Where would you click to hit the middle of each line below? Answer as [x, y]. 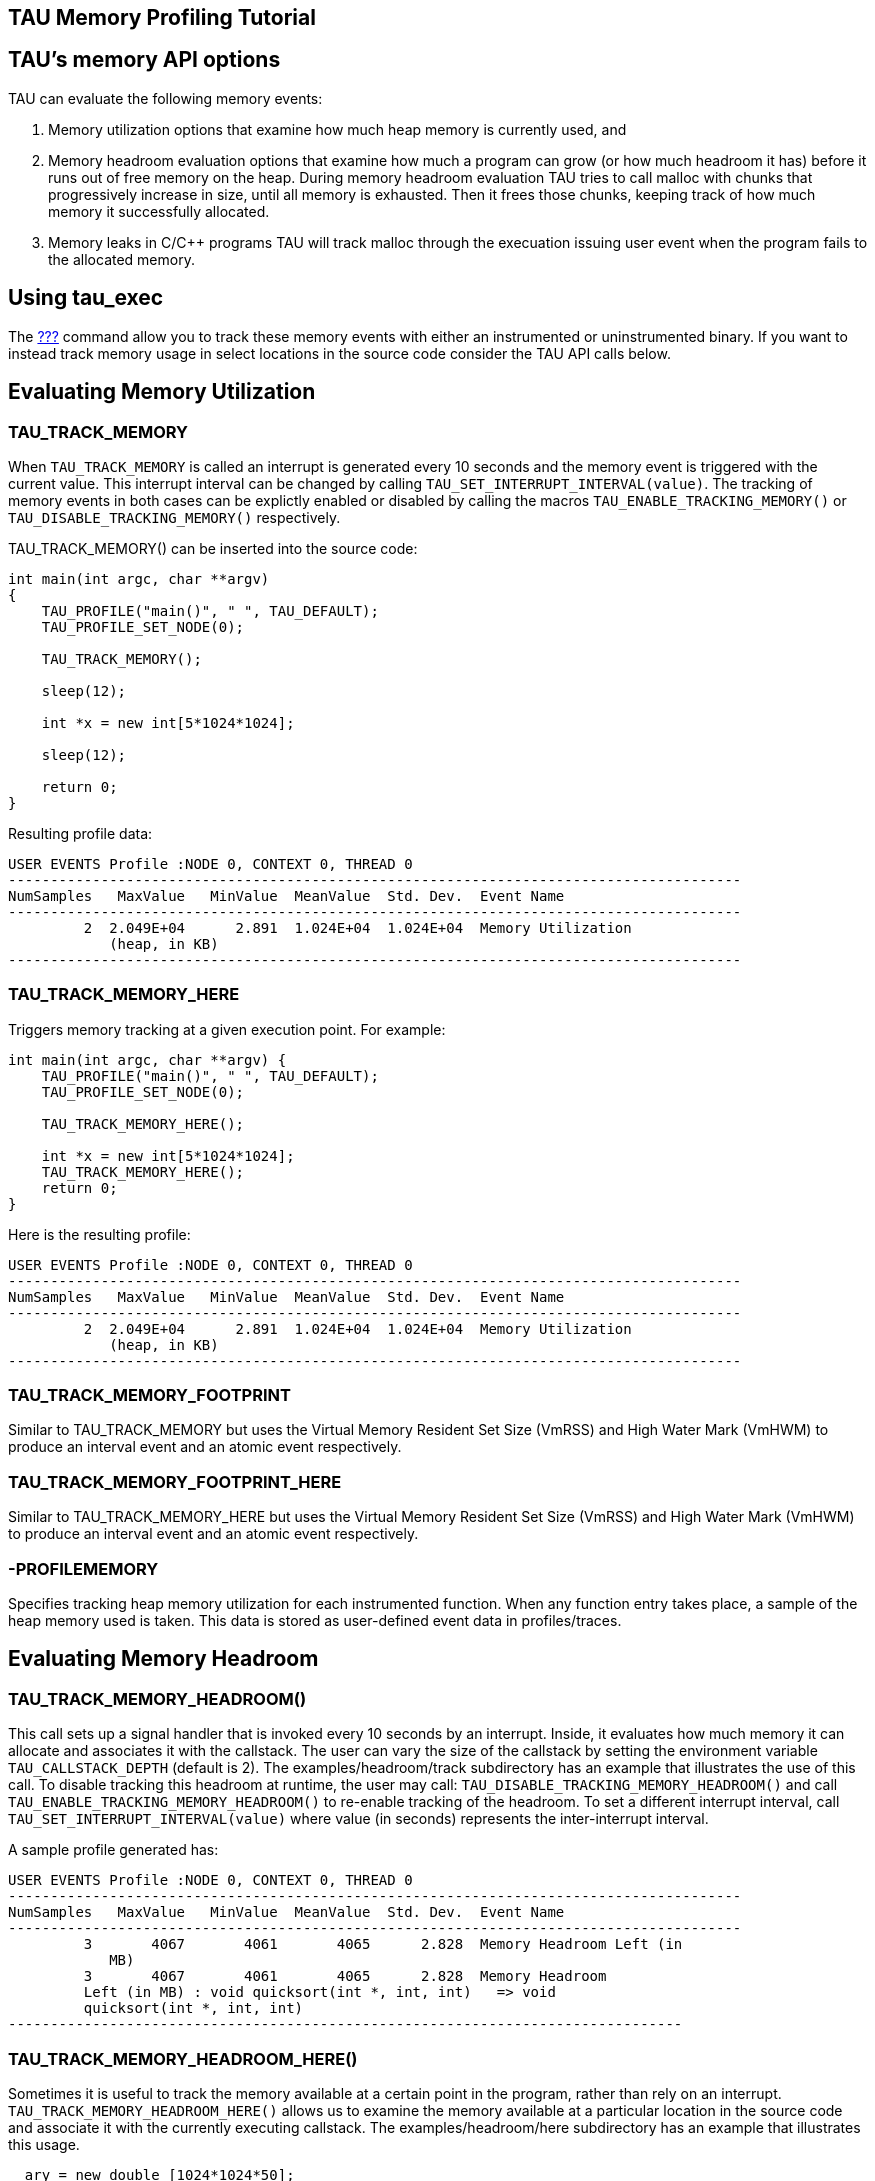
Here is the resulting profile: [99, 1234]
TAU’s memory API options [144, 60]
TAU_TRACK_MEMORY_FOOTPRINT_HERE [175, 1481]
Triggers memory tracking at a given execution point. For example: [227, 1029]
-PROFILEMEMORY [83, 1568]
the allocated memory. [121, 259]
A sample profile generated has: [113, 1850]
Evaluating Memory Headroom [163, 1659]
